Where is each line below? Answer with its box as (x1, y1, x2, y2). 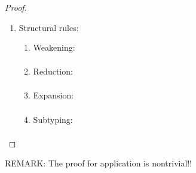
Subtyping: (33, 113, 73, 125)
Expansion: (33, 89, 74, 101)
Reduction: (33, 65, 73, 78)
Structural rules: (19, 21, 79, 33)
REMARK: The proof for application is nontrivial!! (5, 157, 192, 169)
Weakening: (33, 41, 75, 54)
